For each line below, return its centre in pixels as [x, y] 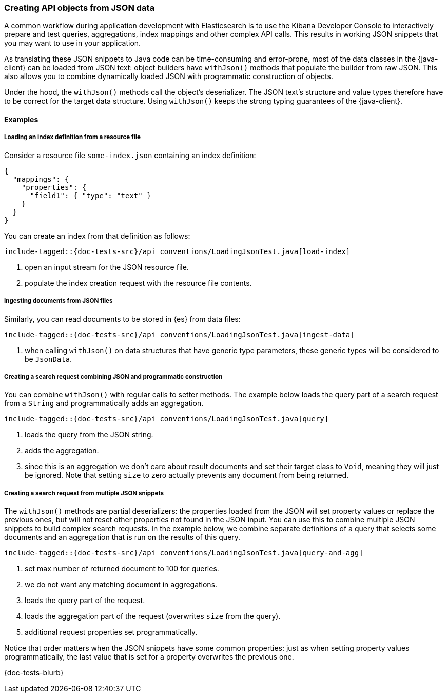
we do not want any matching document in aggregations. [121, 585]
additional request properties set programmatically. [111, 632]
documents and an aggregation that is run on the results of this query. [122, 537]
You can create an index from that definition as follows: [97, 236]
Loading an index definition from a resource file [72, 137]
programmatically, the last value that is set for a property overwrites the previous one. [149, 657]
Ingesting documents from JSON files [59, 301]
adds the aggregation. [62, 451]
